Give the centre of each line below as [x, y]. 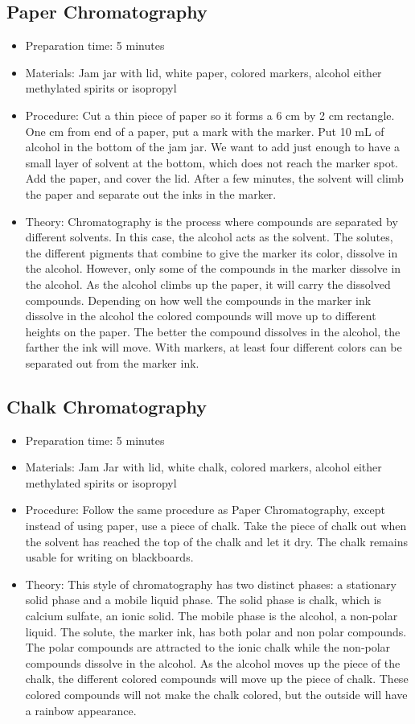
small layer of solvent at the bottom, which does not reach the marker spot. [212, 162]
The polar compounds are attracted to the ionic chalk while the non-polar [208, 647]
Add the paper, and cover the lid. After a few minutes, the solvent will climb [214, 178]
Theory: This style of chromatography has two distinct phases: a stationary [211, 584]
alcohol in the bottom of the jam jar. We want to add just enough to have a [213, 147]
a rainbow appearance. [81, 710]
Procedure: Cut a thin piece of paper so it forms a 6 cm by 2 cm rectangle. [210, 115]
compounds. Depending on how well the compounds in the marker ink [198, 300]
